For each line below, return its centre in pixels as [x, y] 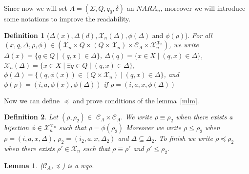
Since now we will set [36, 8]
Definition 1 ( [27, 35]
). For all [199, 35]
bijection [17, 127]
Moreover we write [154, 127]
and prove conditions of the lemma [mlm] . [136, 100]
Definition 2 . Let [31, 117]
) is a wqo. [78, 165]
